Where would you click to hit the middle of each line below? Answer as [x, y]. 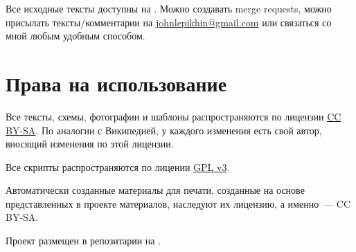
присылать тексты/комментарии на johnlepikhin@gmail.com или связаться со [169, 22]
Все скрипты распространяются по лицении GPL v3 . [118, 166]
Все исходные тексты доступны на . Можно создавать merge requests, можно [169, 8]
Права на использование [116, 83]
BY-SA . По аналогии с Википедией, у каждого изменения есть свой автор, [164, 130]
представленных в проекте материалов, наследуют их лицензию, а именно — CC [178, 203]
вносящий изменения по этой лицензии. [90, 144]
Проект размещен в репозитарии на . [83, 241]
